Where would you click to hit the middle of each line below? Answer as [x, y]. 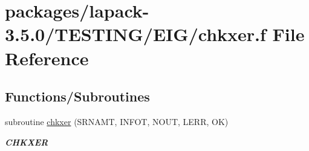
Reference [47, 58]
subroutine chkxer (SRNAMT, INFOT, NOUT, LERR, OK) [117, 121]
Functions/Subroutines [77, 96]
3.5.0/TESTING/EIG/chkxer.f [135, 34]
